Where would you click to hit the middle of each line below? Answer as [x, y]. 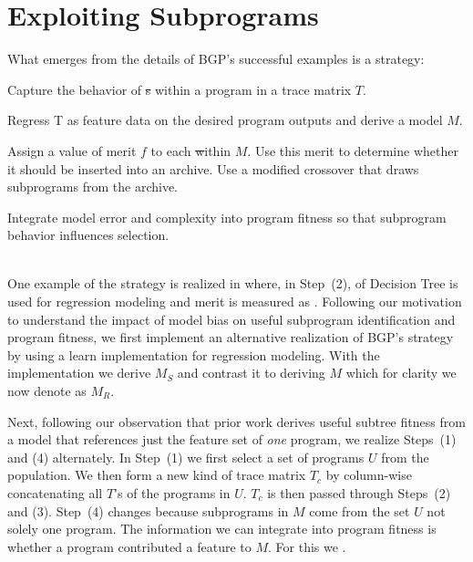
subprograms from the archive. [93, 187]
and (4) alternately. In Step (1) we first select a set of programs [186, 457]
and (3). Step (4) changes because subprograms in [148, 510]
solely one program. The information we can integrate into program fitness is [222, 529]
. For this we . [307, 546]
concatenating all [55, 493]
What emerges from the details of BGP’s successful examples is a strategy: [216, 59]
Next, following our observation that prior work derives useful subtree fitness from [236, 421]
